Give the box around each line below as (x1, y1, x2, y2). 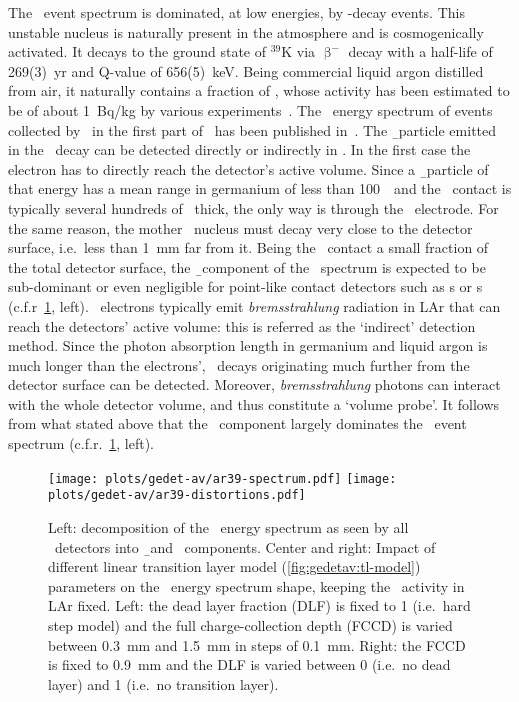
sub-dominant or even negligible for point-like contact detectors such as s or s (8, 276, 483, 297)
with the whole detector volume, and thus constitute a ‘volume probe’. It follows (8, 393, 500, 414)
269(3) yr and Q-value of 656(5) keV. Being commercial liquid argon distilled (8, 60, 484, 81)
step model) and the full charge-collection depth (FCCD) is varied (48, 614, 453, 635)
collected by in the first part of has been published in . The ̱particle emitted (8, 119, 497, 140)
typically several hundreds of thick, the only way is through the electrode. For (8, 197, 499, 218)
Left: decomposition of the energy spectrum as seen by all (48, 516, 409, 537)
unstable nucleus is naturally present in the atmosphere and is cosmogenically (8, 21, 484, 42)
